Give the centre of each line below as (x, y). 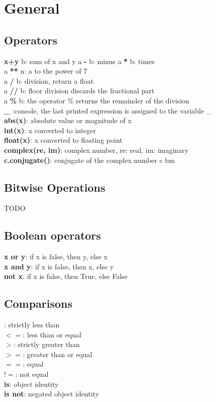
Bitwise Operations (55, 187)
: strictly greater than (46, 344)
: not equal (32, 374)
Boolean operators (52, 235)
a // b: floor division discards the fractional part (79, 91)
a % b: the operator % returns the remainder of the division (97, 100)
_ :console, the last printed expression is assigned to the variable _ (108, 110)
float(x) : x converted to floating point (63, 140)
